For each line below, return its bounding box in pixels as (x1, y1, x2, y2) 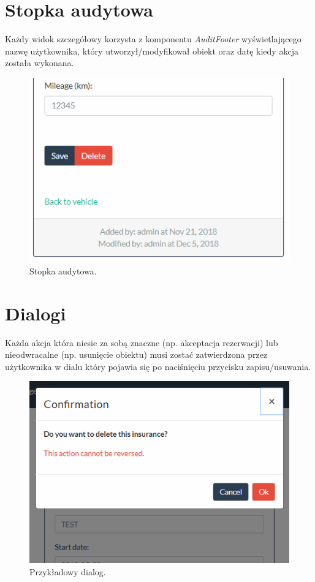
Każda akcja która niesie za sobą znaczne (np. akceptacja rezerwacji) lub (5, 336, 278, 349)
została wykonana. (5, 56, 74, 69)
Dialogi (5, 300, 66, 325)
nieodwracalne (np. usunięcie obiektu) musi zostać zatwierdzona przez (5, 348, 268, 361)
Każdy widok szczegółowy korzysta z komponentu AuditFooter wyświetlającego (5, 32, 302, 45)
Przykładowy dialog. (29, 565, 106, 578)
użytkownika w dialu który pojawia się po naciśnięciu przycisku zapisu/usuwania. (5, 360, 311, 372)
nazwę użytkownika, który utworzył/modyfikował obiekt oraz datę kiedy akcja (5, 44, 298, 57)
